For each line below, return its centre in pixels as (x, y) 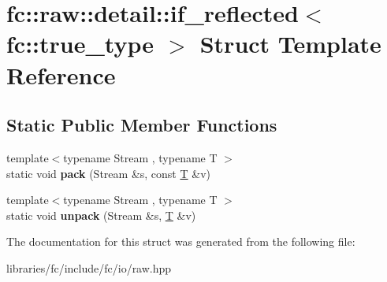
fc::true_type (80, 44)
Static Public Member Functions (142, 125)
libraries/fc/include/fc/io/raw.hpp (89, 267)
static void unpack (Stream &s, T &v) (101, 215)
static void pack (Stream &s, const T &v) (108, 173)
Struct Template (290, 44)
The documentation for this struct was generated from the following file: (181, 241)
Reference (61, 74)
